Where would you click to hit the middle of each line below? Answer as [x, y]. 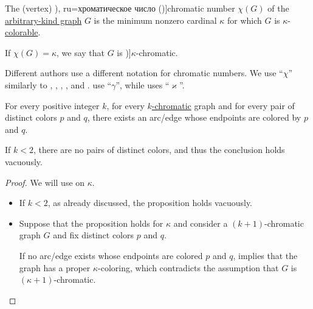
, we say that [80, 52]
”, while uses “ [143, 84]
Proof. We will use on [45, 182]
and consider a [201, 223]
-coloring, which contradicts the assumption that [188, 267]
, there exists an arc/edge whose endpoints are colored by [194, 117]
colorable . [23, 32]
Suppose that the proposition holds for [91, 223]
